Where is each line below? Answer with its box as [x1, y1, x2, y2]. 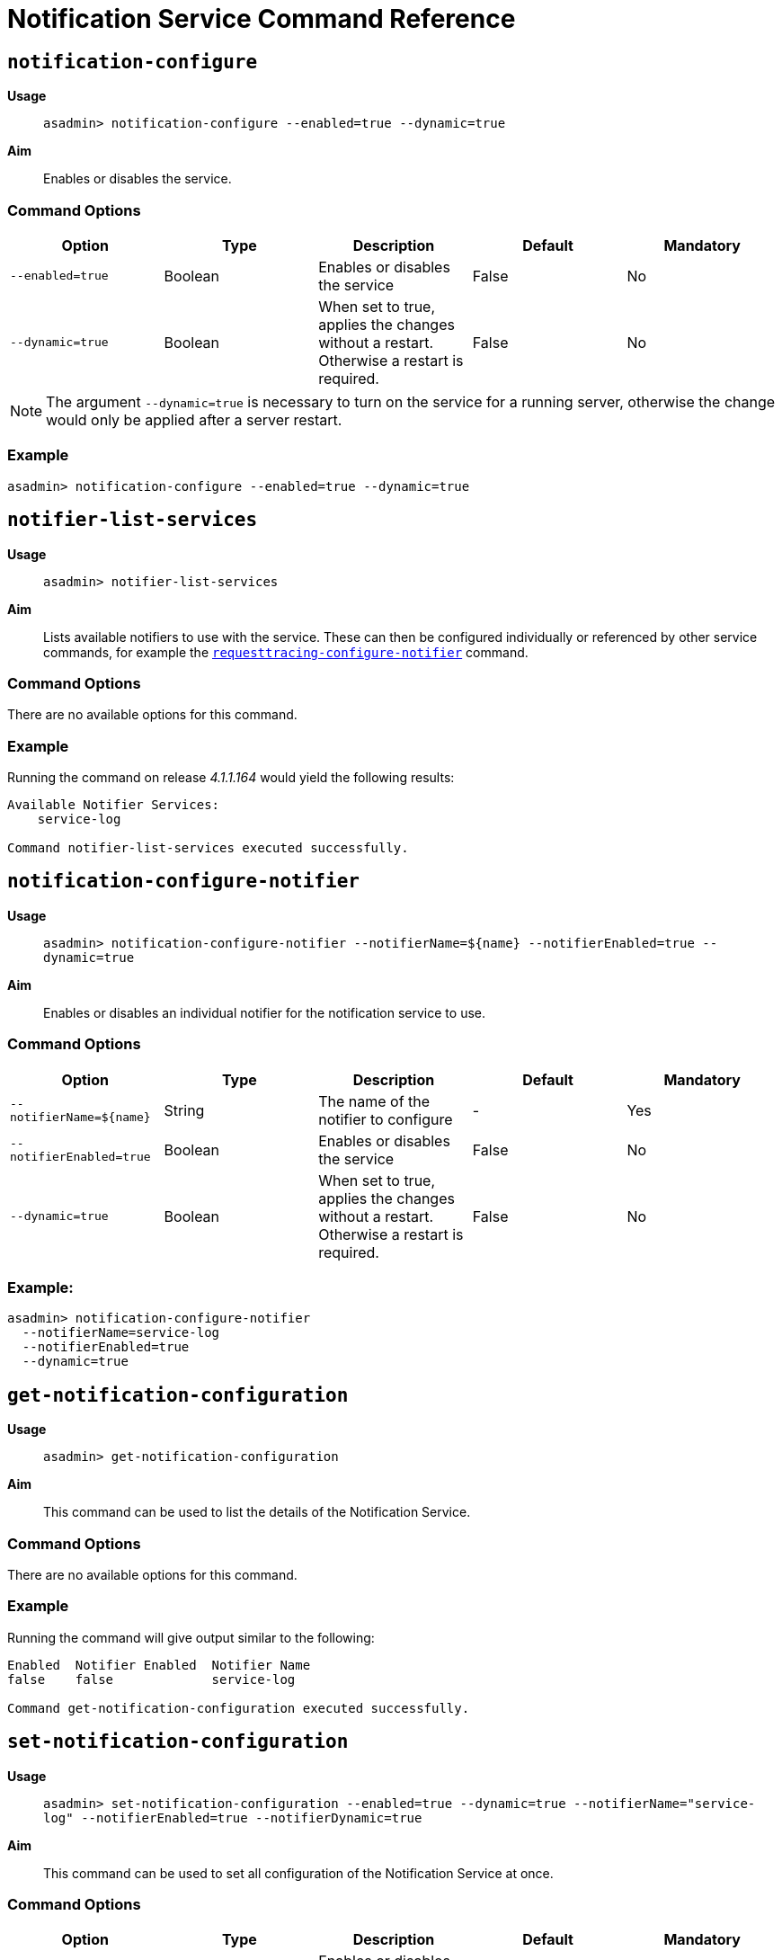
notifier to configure [318, 1109, 453, 1128]
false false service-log [7, 1671, 296, 1687]
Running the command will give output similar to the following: [7, 1629, 375, 1645]
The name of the [318, 1091, 431, 1110]
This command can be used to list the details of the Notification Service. [43, 1504, 471, 1520]
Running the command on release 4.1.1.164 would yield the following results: [7, 770, 455, 786]
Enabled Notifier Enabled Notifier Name [7, 1657, 311, 1672]
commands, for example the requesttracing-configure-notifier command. [43, 644, 529, 660]
